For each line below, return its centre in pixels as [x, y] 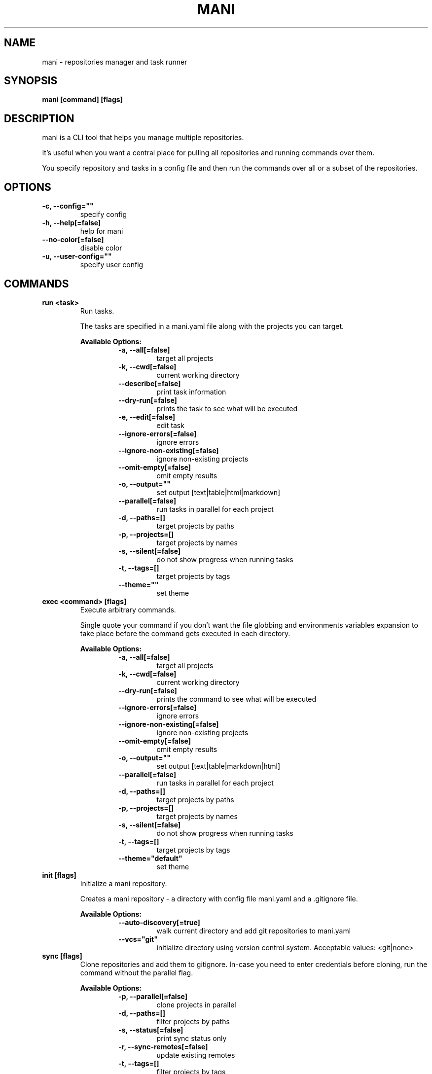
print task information [191, 392]
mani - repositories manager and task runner [115, 62]
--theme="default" [150, 858]
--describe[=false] [150, 383]
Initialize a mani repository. [124, 883]
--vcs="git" [138, 939]
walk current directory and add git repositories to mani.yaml [254, 931]
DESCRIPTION [39, 118]
